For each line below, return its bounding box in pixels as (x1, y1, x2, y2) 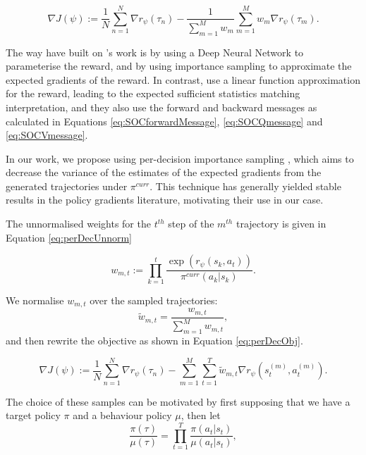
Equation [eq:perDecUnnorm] (6, 230, 133, 244)
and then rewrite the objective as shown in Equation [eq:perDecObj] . (6, 333, 303, 348)
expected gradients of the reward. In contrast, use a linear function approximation (6, 72, 360, 87)
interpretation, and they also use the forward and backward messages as (6, 99, 317, 114)
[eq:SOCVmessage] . (6, 127, 88, 142)
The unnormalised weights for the (6, 216, 151, 231)
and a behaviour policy (73, 408, 172, 423)
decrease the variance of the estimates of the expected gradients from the (6, 165, 322, 180)
